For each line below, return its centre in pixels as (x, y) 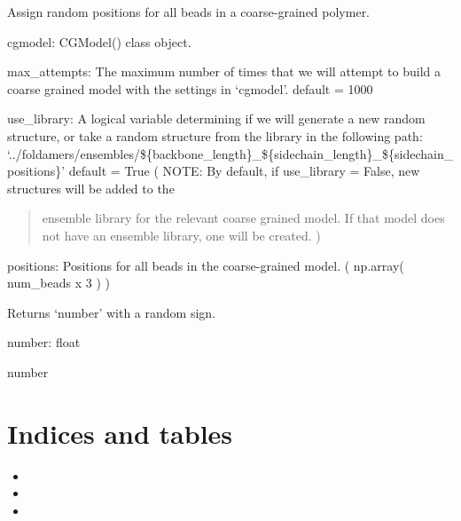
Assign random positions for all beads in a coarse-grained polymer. (189, 12)
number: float (44, 342)
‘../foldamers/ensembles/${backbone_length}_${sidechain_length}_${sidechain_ (230, 153)
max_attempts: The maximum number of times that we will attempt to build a (224, 71)
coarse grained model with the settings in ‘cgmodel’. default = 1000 (190, 88)
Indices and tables (120, 433)
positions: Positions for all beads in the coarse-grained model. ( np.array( (206, 265)
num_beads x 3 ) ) (59, 283)
